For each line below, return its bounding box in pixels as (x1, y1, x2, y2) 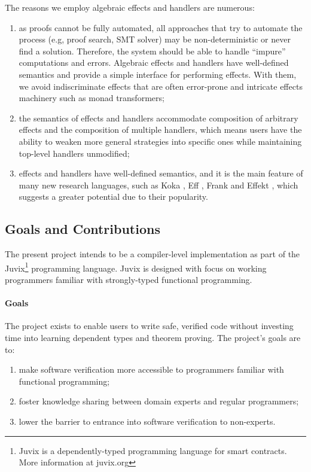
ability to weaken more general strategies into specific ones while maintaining (19, 135, 302, 147)
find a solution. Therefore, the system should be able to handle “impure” (19, 44, 286, 57)
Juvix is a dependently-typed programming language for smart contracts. (19, 444, 287, 456)
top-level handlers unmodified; (19, 147, 130, 159)
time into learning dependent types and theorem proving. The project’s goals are (5, 331, 301, 343)
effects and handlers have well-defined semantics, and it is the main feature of (19, 167, 303, 179)
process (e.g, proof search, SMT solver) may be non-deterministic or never (19, 33, 291, 45)
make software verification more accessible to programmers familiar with (19, 363, 284, 376)
